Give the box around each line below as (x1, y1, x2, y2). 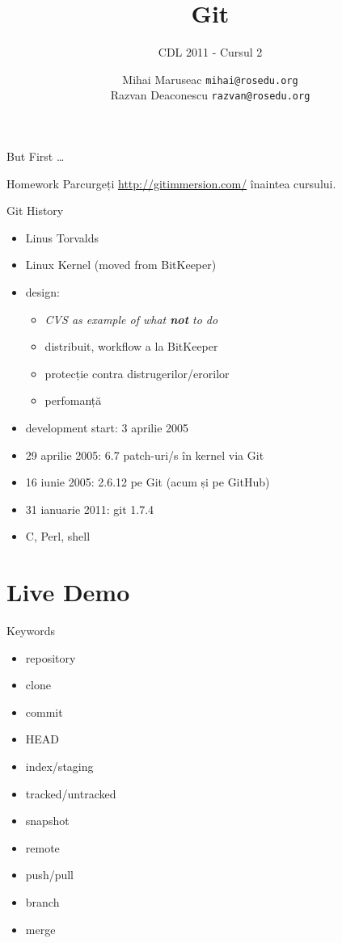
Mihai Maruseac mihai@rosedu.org (122, 70, 298, 87)
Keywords (6, 622, 56, 639)
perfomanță (44, 392, 102, 409)
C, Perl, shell (25, 528, 91, 545)
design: (25, 284, 60, 300)
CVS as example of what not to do (44, 310, 218, 327)
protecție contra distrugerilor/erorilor (44, 364, 230, 381)
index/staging (25, 758, 94, 775)
